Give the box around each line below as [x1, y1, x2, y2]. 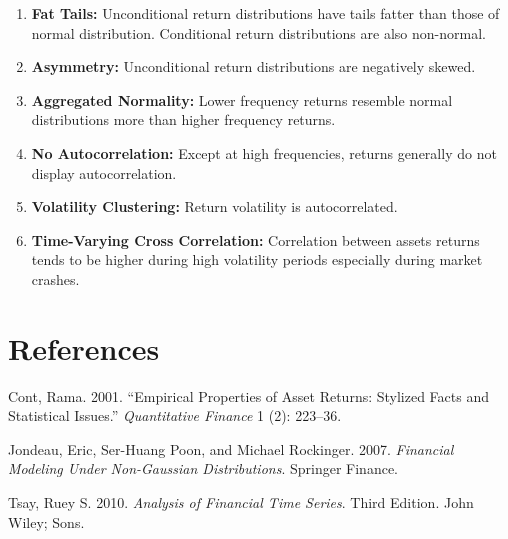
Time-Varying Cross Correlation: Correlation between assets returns [31, 229, 480, 250]
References [8, 327, 160, 368]
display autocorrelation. [31, 162, 177, 183]
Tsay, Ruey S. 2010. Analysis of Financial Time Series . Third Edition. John [8, 492, 474, 513]
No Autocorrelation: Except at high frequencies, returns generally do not [31, 142, 497, 163]
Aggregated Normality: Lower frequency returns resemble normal [31, 89, 453, 110]
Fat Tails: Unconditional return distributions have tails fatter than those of [31, 3, 500, 23]
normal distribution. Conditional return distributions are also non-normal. [31, 22, 486, 43]
